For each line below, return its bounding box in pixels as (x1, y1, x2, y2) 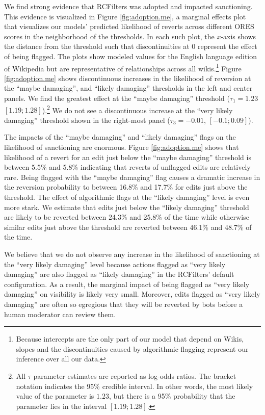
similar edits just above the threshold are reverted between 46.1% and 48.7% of (4, 221, 252, 232)
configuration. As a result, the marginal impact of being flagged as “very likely (4, 278, 250, 289)
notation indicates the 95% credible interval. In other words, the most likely (16, 380, 253, 391)
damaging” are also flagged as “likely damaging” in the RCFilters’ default (4, 269, 234, 279)
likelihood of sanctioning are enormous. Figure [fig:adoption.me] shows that (4, 142, 239, 152)
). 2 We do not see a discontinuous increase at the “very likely (42, 103, 233, 115)
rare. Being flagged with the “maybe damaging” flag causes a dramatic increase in (4, 171, 260, 182)
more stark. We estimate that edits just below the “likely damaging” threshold (4, 201, 249, 212)
